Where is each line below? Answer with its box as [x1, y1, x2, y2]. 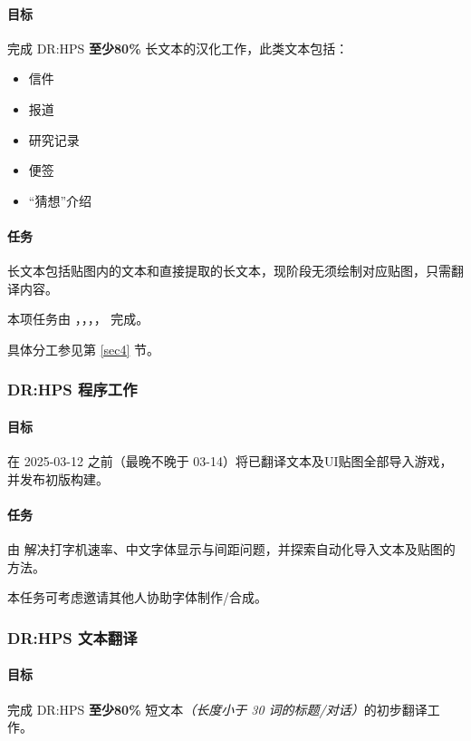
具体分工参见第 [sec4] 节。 [7, 339, 160, 358]
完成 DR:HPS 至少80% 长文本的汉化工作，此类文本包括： [7, 38, 349, 57]
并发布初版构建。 [7, 469, 109, 488]
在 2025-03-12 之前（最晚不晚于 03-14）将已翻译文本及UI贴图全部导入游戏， [7, 452, 453, 471]
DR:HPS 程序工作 [7, 378, 138, 401]
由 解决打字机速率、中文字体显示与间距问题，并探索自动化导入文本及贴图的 [7, 540, 456, 559]
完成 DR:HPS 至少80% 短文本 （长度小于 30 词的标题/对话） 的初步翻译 [7, 699, 428, 718]
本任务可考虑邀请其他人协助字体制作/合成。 [7, 588, 267, 607]
